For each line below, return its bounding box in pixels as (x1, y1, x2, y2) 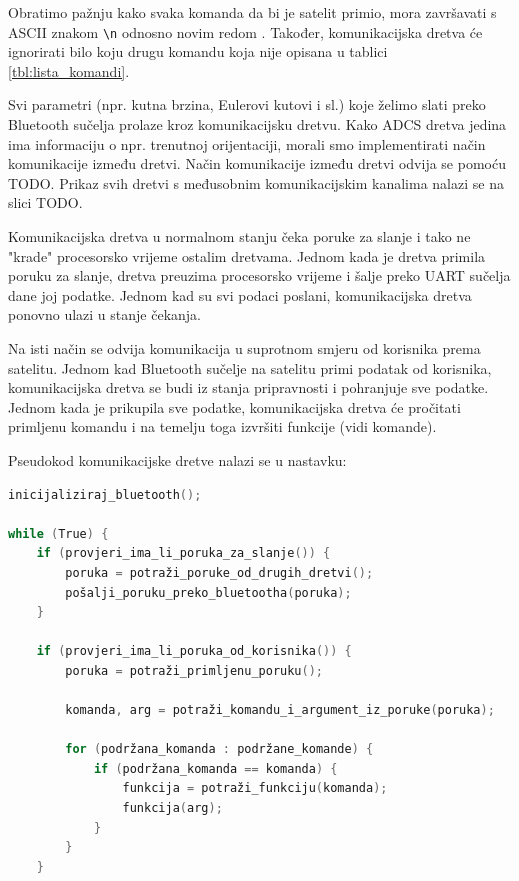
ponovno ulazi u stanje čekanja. (8, 304, 201, 325)
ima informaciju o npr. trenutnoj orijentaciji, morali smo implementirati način (8, 133, 486, 154)
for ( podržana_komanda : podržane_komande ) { (65, 742, 374, 757)
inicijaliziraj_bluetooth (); (8, 487, 202, 502)
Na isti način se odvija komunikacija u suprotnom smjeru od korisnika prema (8, 337, 481, 358)
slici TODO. (8, 192, 83, 213)
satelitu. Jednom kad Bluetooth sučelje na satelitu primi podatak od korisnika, (8, 357, 492, 378)
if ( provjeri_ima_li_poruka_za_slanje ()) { (36, 546, 331, 561)
